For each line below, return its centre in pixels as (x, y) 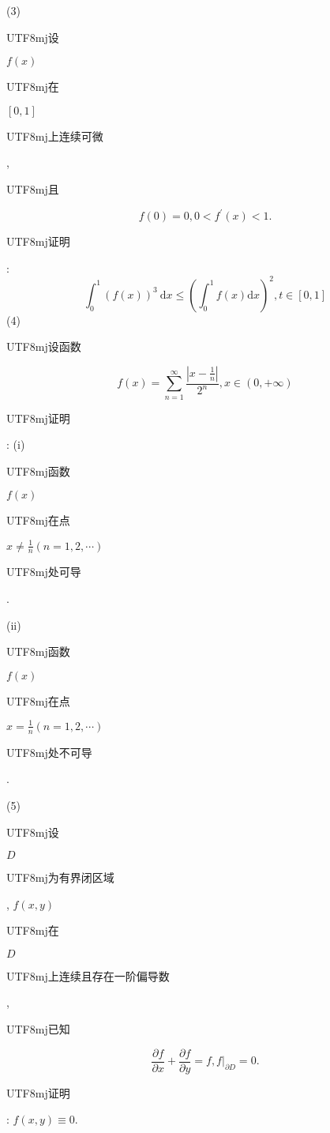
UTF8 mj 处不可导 (49, 752)
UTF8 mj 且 (33, 188)
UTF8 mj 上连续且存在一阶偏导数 (88, 975)
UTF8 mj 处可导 (44, 572)
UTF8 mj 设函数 (44, 346)
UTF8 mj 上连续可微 (55, 136)
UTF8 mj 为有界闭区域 (60, 877)
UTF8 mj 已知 (38, 1029)
